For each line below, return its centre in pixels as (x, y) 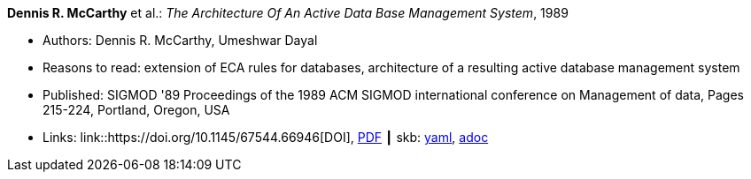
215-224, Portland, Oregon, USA (136, 110)
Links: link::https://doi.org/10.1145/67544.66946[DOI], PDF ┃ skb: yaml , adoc (266, 137)
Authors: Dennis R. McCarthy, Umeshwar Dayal (180, 40)
